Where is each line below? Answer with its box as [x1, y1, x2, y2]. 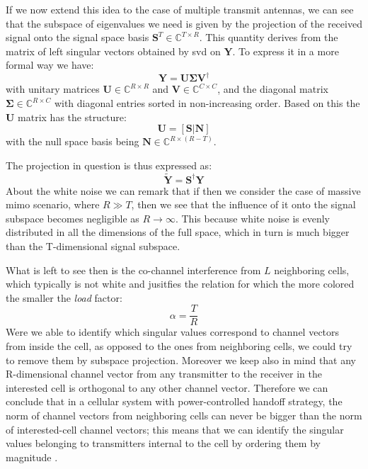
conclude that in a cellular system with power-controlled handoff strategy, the [6, 394, 343, 409]
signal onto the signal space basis [6, 30, 149, 45]
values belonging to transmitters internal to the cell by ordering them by [6, 436, 321, 451]
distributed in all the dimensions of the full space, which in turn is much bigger [6, 225, 350, 239]
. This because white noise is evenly [175, 210, 330, 225]
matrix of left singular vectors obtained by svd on [6, 43, 221, 58]
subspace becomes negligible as [6, 210, 139, 225]
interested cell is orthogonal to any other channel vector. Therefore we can [6, 380, 328, 395]
